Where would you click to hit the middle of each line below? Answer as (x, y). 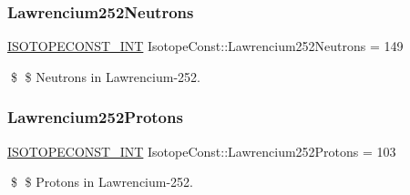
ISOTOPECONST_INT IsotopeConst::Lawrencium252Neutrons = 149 (205, 46)
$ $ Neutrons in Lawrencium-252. (105, 76)
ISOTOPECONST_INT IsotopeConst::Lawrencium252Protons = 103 (202, 151)
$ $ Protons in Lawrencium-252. (102, 182)
